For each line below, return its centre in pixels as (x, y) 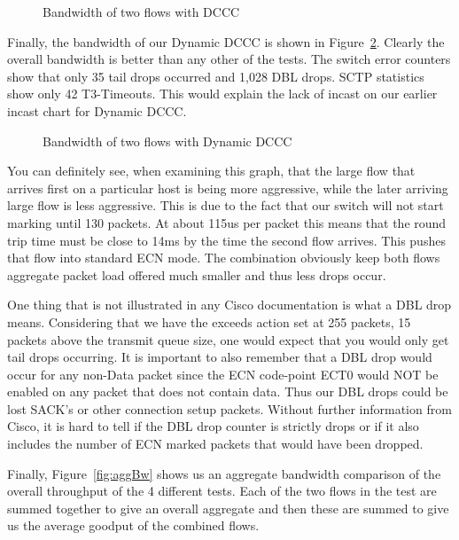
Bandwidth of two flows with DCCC (141, 12)
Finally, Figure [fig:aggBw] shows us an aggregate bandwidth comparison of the (224, 473)
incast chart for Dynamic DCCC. (97, 110)
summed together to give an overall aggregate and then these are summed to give (228, 508)
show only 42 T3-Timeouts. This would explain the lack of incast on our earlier (222, 94)
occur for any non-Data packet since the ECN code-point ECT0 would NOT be (223, 374)
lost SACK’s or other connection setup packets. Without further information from (229, 408)
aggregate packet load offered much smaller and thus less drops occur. (197, 274)
